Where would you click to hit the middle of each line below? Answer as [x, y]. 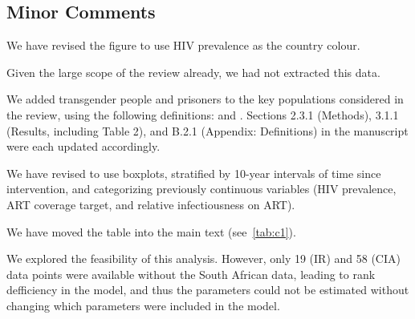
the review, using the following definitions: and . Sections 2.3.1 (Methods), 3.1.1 [203, 114]
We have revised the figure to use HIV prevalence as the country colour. [183, 45]
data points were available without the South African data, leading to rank [191, 274]
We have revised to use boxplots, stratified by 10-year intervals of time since [194, 173]
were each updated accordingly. [83, 146]
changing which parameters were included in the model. [143, 305]
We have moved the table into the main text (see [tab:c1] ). [151, 231]
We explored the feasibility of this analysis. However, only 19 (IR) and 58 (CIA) [203, 258]
